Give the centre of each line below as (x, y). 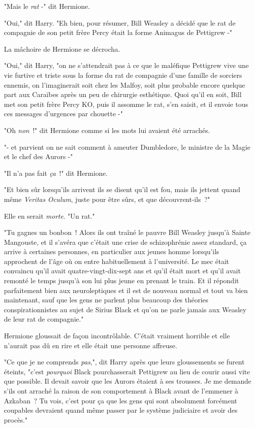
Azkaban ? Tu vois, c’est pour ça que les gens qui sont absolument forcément (121, 400)
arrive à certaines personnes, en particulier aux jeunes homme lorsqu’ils (112, 251)
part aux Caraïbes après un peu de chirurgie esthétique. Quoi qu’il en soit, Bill (123, 94)
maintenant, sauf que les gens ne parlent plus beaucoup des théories (106, 300)
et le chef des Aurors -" (38, 156)
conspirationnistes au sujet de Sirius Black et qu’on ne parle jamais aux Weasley (125, 309)
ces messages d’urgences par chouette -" (64, 114)
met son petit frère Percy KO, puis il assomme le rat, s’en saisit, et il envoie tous (126, 104)
